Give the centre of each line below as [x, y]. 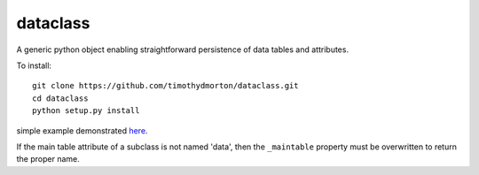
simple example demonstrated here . [82, 130]
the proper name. [48, 159]
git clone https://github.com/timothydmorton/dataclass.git [165, 86]
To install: [34, 65]
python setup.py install [86, 111]
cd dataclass [60, 98]
